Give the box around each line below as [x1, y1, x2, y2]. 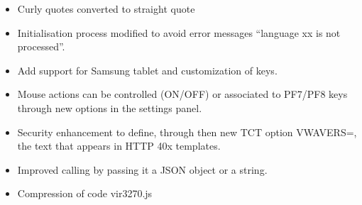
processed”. [17, 39, 65, 54]
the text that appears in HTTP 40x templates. [17, 138, 221, 153]
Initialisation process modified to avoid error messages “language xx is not [17, 25, 341, 40]
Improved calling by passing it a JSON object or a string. [17, 162, 268, 177]
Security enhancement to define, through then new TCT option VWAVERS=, [17, 124, 357, 139]
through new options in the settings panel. [17, 100, 202, 115]
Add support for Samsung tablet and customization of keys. [17, 62, 278, 77]
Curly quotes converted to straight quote [17, 1, 195, 16]
